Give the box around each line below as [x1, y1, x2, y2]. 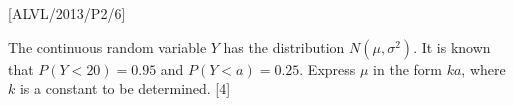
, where [461, 58, 506, 79]
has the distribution [223, 36, 345, 57]
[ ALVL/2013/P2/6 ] [8, 3, 126, 23]
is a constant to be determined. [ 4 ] [19, 78, 231, 99]
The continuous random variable [8, 36, 207, 57]
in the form [373, 58, 442, 79]
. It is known [413, 36, 491, 57]
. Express [299, 58, 356, 79]
